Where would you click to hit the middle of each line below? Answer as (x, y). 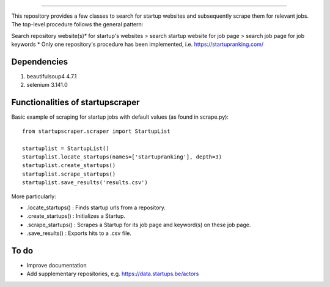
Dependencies (40, 61)
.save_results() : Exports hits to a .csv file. (79, 233)
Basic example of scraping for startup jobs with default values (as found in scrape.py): (120, 117)
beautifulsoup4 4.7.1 (52, 76)
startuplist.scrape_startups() (69, 174)
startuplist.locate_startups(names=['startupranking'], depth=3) (122, 157)
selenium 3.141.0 (47, 85)
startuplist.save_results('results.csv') (85, 183)
